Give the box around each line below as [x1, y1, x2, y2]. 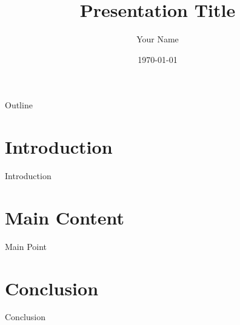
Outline [5, 99, 33, 111]
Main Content [5, 205, 124, 229]
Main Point [5, 240, 47, 252]
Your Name [136, 33, 179, 45]
